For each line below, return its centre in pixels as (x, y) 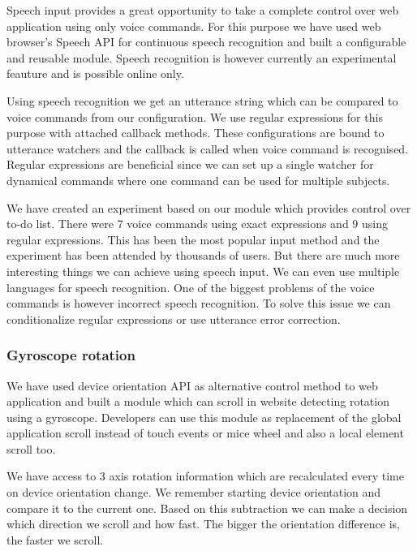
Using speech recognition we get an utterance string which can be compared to (202, 100)
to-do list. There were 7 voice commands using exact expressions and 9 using (197, 224)
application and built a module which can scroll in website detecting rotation (198, 401)
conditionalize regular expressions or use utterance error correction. (174, 319)
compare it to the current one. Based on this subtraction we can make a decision (207, 508)
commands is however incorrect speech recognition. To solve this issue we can (199, 303)
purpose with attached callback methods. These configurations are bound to (196, 133)
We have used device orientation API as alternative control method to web (192, 385)
